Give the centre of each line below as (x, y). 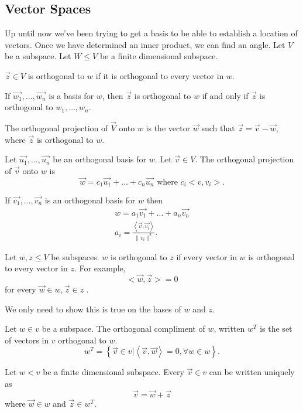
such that (218, 127)
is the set (276, 328)
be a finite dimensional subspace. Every (113, 372)
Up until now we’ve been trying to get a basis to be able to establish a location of (151, 33)
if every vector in (206, 256)
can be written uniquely (252, 372)
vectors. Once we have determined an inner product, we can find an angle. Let (145, 44)
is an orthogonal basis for (90, 200)
